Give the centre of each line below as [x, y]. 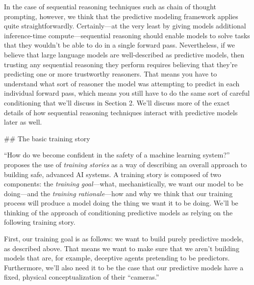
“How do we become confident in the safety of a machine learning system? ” [117, 155]
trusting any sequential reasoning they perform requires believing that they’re [121, 64]
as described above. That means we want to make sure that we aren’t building [122, 248]
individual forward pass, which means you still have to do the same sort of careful [127, 93]
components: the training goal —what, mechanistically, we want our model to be [124, 184]
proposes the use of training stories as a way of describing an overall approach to [126, 164]
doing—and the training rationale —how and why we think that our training [118, 193]
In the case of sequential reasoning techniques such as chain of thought [110, 6]
